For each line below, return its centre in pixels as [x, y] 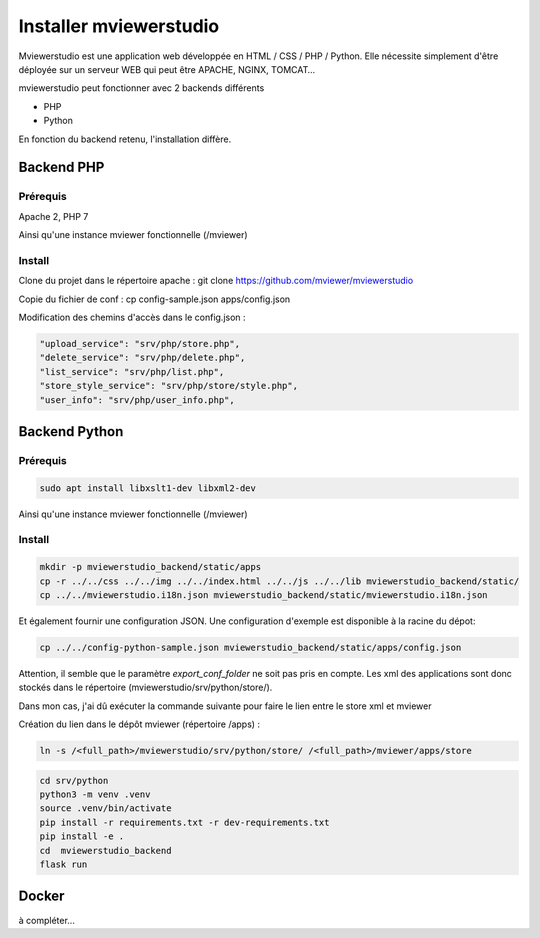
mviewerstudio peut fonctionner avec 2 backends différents [141, 88]
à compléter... [46, 920]
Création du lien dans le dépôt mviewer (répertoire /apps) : [139, 724]
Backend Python [71, 431]
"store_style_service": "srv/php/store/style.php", [169, 386]
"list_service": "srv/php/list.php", [132, 371]
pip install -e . [82, 836]
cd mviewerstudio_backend [105, 850]
